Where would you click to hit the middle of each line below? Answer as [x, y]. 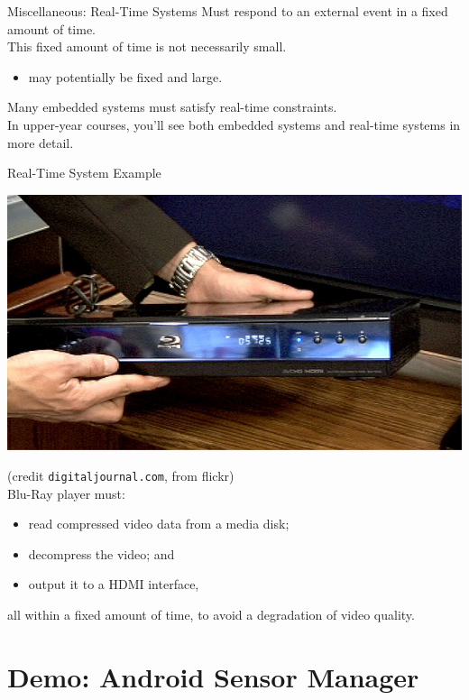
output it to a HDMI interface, [114, 584]
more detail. [41, 142]
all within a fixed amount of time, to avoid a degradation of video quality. [211, 614]
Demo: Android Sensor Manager [213, 676]
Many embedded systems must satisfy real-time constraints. [172, 107]
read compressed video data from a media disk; [159, 524]
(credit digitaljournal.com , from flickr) [121, 475]
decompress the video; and [101, 553]
